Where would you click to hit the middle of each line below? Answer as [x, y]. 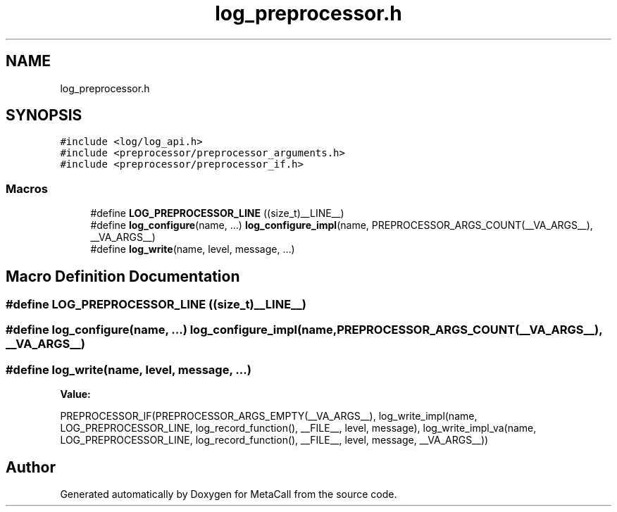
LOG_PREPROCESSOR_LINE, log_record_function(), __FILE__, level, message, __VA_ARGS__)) [274, 440]
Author [31, 467]
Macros [27, 188]
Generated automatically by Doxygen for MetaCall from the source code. [229, 494]
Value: [75, 394]
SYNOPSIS [44, 115]
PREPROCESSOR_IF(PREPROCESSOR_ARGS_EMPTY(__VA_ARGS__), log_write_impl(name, [269, 416]
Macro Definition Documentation [123, 276]
